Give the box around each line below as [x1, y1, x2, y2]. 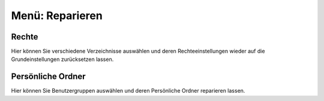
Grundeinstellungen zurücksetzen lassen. [11, 56, 114, 63]
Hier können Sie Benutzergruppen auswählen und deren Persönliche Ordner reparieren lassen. [11, 87, 245, 94]
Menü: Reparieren [11, 9, 103, 22]
